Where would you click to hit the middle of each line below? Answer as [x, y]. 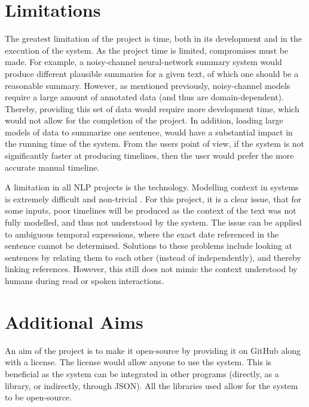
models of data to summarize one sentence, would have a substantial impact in [149, 132]
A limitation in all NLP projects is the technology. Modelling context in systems [152, 187]
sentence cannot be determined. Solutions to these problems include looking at [149, 246]
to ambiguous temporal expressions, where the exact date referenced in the [142, 234]
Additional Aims [74, 321]
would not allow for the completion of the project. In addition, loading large [144, 120]
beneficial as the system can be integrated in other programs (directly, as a [142, 373]
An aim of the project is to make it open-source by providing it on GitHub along [153, 350]
